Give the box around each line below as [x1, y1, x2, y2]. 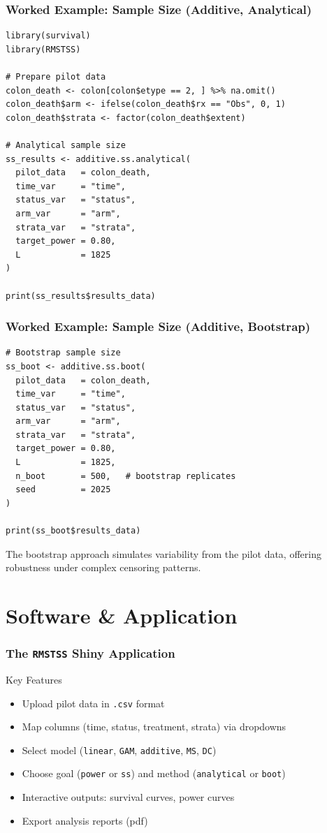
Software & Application [6, 601, 238, 629]
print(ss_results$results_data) [6, 290, 156, 301]
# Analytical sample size [6, 140, 126, 150]
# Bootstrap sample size [6, 348, 121, 358]
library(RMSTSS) [6, 44, 81, 54]
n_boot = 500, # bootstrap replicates [15, 471, 236, 481]
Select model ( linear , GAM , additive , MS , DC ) [22, 742, 217, 757]
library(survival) [6, 31, 91, 41]
